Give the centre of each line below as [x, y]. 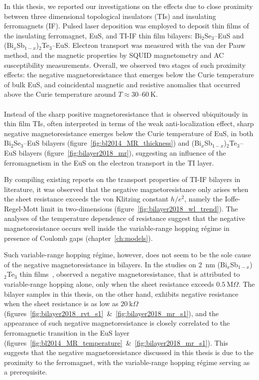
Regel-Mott [21, 208]
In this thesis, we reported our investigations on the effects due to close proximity [129, 6]
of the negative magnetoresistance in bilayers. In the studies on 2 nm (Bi [116, 264]
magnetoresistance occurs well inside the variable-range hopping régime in [117, 228]
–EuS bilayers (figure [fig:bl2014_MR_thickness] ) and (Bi [112, 143]
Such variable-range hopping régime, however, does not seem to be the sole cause [128, 255]
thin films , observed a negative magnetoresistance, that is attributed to [130, 274]
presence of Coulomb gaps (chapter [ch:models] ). [78, 238]
